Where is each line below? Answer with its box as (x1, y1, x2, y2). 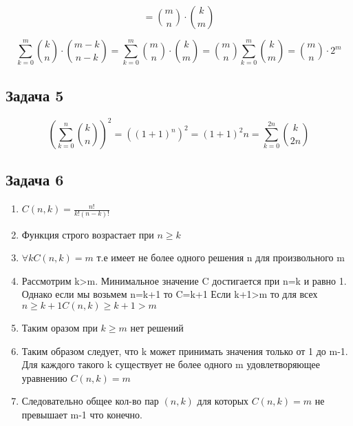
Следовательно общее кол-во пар (21, 394, 159, 408)
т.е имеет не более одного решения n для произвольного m (96, 250, 345, 265)
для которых (197, 394, 249, 408)
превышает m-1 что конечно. (21, 407, 143, 421)
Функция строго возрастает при (21, 227, 154, 241)
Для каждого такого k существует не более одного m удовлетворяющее (21, 357, 321, 372)
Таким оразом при (21, 320, 98, 334)
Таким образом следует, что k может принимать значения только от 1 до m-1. (21, 343, 348, 358)
